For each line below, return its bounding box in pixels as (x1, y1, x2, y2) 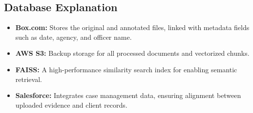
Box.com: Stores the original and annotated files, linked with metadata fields (15, 22, 250, 32)
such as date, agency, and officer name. (15, 32, 132, 42)
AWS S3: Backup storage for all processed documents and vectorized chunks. (15, 48, 250, 58)
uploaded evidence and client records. (15, 99, 127, 110)
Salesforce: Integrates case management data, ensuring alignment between (15, 90, 241, 100)
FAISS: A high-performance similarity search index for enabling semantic (15, 64, 237, 74)
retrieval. (15, 74, 42, 84)
